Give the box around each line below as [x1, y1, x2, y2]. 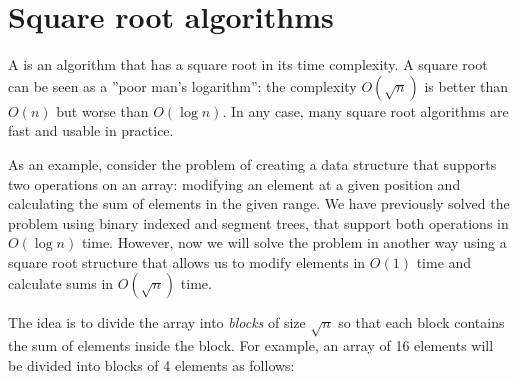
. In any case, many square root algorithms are [222, 100, 509, 121]
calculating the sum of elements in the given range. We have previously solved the [8, 193, 510, 214]
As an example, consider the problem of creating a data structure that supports [8, 153, 497, 174]
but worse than [56, 100, 149, 121]
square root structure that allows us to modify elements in [8, 251, 366, 272]
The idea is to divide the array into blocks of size [8, 312, 306, 333]
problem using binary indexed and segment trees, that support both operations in [8, 212, 509, 233]
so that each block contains [338, 312, 505, 333]
